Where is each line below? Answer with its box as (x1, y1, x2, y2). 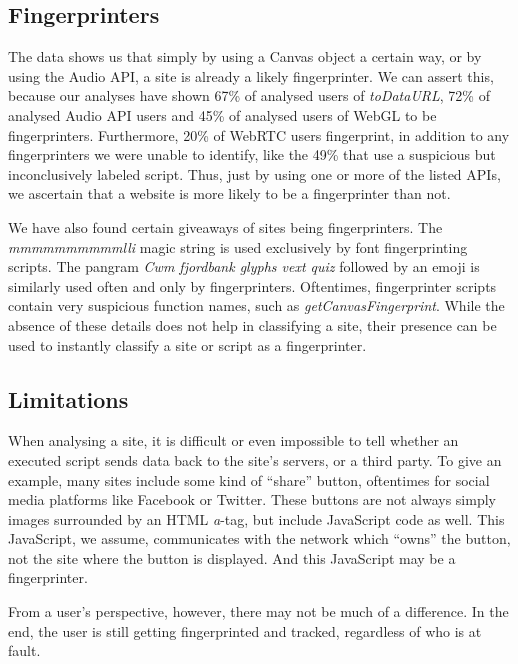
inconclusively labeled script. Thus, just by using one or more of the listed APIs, (8, 163, 501, 184)
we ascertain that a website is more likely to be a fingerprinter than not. (8, 183, 451, 204)
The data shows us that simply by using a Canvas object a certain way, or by (8, 46, 482, 67)
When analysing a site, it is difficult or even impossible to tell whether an (8, 430, 459, 451)
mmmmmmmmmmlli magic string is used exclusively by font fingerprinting (8, 236, 468, 257)
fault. (8, 640, 41, 661)
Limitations (8, 383, 129, 414)
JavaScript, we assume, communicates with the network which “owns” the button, (8, 528, 511, 549)
